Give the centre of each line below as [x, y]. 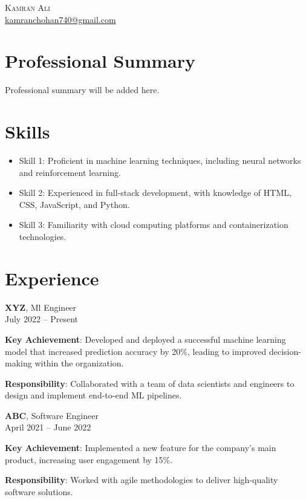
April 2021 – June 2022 [48, 427]
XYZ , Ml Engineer [41, 307]
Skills [28, 131]
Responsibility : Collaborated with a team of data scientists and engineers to [150, 383]
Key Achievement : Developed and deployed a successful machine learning [145, 339]
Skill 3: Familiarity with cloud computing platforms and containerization [154, 225]
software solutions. [39, 491]
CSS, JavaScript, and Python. [74, 204]
